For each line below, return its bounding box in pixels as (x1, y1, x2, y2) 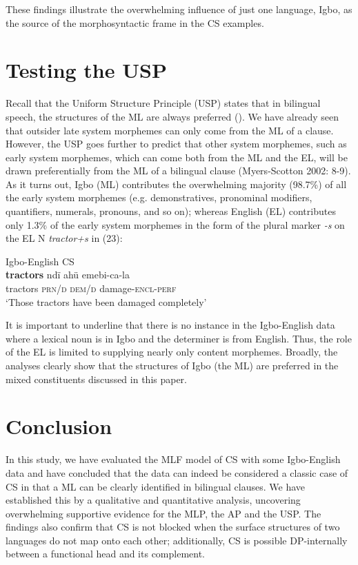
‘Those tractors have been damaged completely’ (6, 294, 207, 309)
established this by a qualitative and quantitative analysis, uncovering (6, 493, 301, 507)
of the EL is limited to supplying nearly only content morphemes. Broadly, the (6, 345, 338, 359)
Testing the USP (6, 56, 167, 84)
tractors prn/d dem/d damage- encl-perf (6, 281, 177, 296)
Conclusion (6, 412, 112, 440)
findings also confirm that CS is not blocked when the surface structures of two (6, 520, 340, 534)
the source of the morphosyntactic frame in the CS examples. (6, 15, 264, 30)
